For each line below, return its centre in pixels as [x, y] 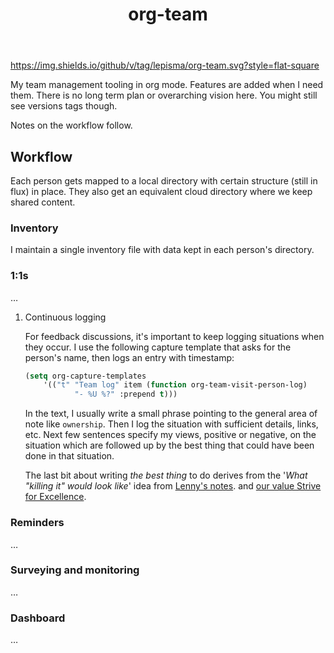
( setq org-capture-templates [85, 376]
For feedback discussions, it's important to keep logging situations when [174, 336]
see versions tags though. [64, 106]
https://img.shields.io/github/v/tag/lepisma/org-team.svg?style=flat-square [165, 65]
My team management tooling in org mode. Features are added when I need [167, 85]
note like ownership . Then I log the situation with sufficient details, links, [171, 424]
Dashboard [38, 618]
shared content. [43, 202]
